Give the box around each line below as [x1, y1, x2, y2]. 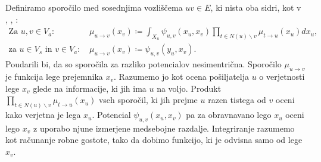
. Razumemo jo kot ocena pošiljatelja [114, 70, 249, 83]
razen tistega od [208, 94, 266, 106]
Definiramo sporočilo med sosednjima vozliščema [5, 1, 183, 13]
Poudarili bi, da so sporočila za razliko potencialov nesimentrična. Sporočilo [5, 58, 282, 70]
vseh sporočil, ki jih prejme [98, 94, 198, 106]
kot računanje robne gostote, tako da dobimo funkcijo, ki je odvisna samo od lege [5, 133, 303, 146]
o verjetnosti [259, 70, 305, 83]
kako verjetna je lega [5, 108, 81, 121]
